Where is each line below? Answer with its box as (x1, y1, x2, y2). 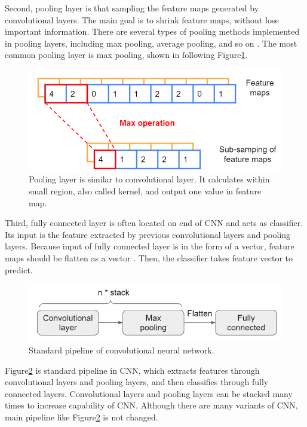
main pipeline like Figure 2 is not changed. (5, 410, 158, 423)
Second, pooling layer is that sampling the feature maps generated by (5, 2, 259, 14)
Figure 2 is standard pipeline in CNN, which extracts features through (5, 364, 260, 376)
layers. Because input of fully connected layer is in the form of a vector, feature (5, 240, 294, 252)
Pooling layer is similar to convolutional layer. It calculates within (29, 173, 270, 185)
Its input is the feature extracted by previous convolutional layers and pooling (5, 228, 291, 240)
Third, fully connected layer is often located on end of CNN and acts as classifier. (5, 216, 303, 229)
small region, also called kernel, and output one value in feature (29, 185, 262, 197)
